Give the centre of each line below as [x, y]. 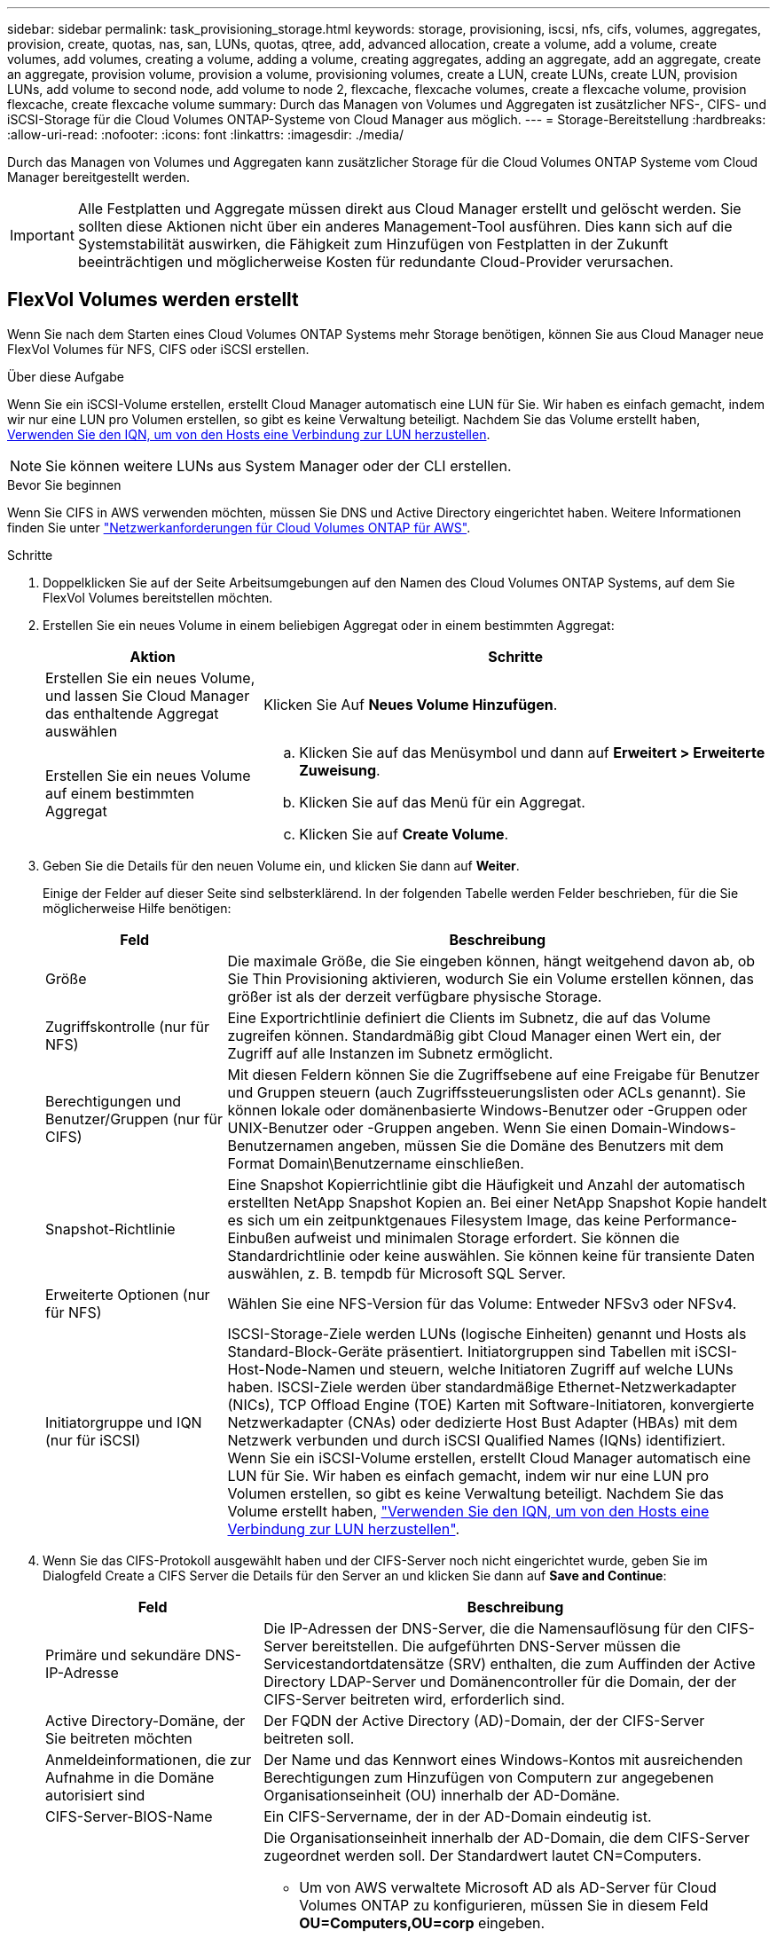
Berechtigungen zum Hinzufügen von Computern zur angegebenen [489, 1777]
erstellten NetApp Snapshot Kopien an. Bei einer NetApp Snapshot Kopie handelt [497, 1202]
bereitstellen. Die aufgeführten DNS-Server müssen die [496, 1646]
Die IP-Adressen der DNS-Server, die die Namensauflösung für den [488, 1628]
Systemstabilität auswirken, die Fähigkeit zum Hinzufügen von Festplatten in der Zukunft [373, 244]
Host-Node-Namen [291, 1369]
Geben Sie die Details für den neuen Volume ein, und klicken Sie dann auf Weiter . [281, 865]
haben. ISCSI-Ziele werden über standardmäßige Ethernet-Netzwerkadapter [482, 1387]
